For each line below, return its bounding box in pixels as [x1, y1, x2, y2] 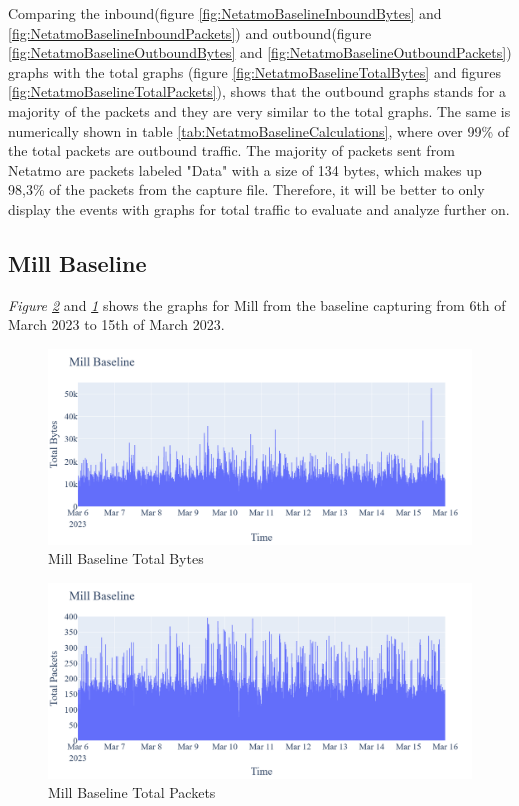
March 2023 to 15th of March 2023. [8, 314, 225, 335]
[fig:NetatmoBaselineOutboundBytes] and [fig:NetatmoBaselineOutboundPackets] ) [8, 42, 512, 63]
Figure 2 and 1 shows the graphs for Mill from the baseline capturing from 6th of [8, 294, 506, 315]
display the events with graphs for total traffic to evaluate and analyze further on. [8, 198, 510, 219]
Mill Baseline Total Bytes [48, 548, 204, 569]
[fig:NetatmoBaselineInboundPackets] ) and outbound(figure [8, 22, 372, 43]
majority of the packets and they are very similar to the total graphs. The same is [8, 100, 511, 121]
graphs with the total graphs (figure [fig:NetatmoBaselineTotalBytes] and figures [8, 61, 501, 82]
